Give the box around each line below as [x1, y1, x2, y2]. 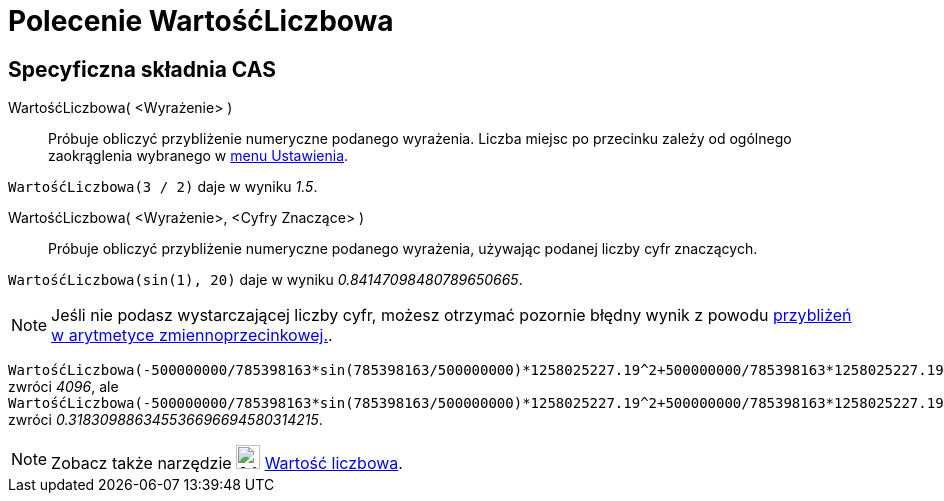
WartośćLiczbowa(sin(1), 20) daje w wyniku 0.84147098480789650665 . [8, 271, 523, 289]
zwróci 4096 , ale [8, 378, 119, 396]
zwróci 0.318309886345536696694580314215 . [8, 411, 323, 429]
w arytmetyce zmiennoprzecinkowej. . [51, 325, 333, 346]
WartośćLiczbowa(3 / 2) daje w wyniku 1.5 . [8, 178, 318, 196]
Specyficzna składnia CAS [8, 56, 276, 82]
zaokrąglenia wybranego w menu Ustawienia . [48, 147, 349, 165]
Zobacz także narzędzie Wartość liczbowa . [51, 453, 403, 474]
